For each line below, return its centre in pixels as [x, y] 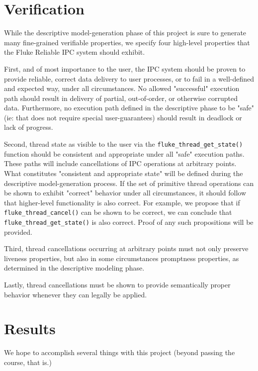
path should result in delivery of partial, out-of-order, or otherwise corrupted [121, 98]
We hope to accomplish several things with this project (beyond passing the [120, 352]
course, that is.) [28, 362]
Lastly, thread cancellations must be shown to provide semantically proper [117, 284]
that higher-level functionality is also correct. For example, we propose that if [122, 202]
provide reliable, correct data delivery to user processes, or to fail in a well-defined [129, 78]
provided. [18, 232]
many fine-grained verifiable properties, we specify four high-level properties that [127, 42]
